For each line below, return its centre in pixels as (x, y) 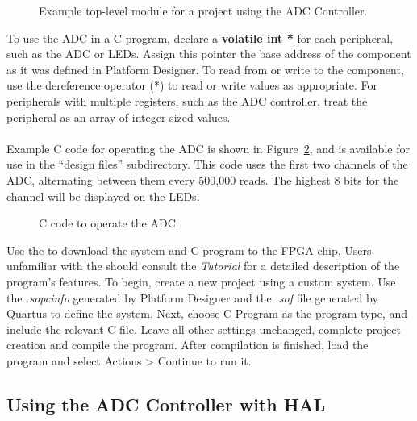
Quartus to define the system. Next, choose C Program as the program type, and (207, 313)
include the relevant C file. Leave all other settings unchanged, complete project (204, 329)
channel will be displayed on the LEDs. (103, 196)
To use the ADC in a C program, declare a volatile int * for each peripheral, (200, 38)
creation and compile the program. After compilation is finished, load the (188, 345)
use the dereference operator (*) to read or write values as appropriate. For (192, 85)
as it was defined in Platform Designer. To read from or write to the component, (205, 69)
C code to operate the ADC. (109, 223)
